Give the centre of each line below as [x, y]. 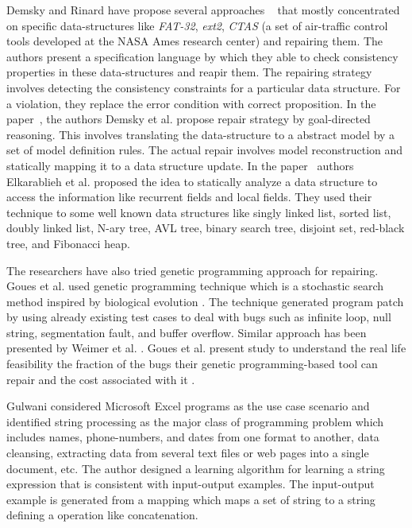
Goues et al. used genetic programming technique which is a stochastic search [195, 286]
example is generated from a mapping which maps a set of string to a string [191, 499]
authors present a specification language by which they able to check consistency [202, 56]
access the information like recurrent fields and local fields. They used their [189, 197]
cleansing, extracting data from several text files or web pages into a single [188, 453]
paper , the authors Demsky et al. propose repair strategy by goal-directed [189, 119]
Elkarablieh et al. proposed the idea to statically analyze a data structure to [192, 181]
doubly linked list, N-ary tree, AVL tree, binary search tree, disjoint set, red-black [206, 228]
